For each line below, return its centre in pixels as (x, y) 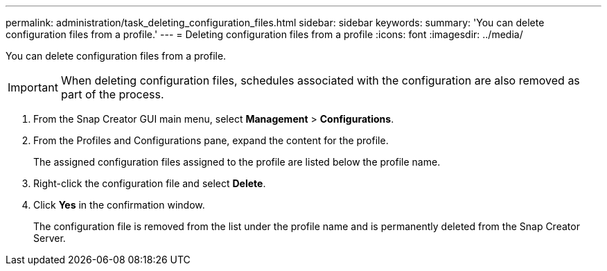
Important (33, 87)
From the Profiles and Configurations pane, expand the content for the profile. (211, 140)
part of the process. (112, 94)
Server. (50, 238)
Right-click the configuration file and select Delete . (150, 183)
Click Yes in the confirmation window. (119, 205)
